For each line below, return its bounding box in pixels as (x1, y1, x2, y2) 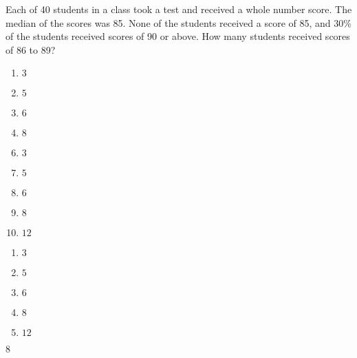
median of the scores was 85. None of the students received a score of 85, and (6, 15, 331, 30)
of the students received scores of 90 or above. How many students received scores (6, 29, 350, 43)
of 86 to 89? (6, 42, 56, 56)
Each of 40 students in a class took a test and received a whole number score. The (6, 2, 352, 16)
